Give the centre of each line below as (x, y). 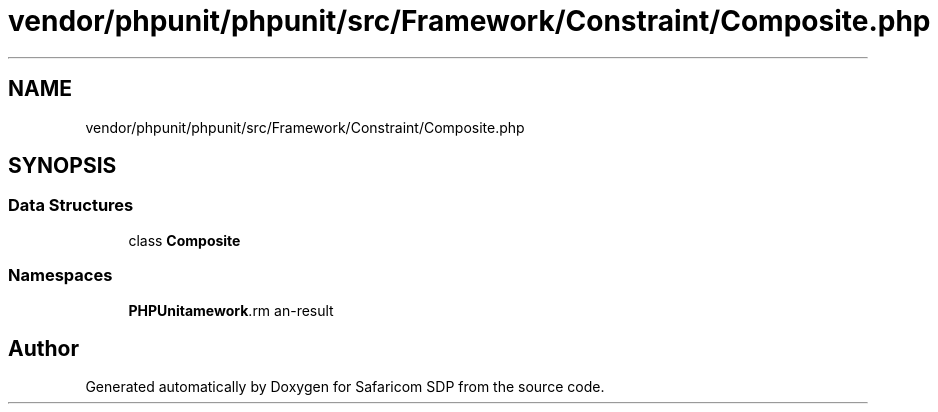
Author (43, 348)
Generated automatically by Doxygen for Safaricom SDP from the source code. (345, 387)
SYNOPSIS (62, 166)
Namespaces (60, 275)
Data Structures (71, 205)
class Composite (184, 240)
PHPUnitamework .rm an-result (231, 310)
